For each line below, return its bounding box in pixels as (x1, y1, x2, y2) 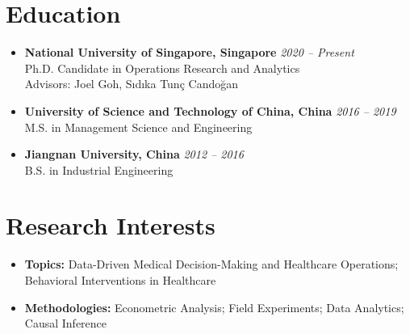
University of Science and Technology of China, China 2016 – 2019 (24, 102, 396, 119)
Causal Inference (24, 315, 107, 332)
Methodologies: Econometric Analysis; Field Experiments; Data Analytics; (24, 298, 404, 315)
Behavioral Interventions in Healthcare (24, 272, 216, 288)
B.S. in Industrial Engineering (24, 161, 174, 178)
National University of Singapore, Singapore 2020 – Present (24, 44, 354, 61)
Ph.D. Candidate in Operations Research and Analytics (24, 59, 300, 76)
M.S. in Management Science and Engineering (24, 118, 253, 135)
